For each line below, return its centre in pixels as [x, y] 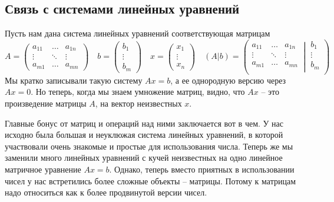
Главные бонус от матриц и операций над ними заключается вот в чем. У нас [144, 123]
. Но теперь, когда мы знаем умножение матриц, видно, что [138, 92]
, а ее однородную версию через [228, 80]
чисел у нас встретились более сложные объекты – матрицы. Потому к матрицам [151, 181]
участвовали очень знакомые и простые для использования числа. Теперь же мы [149, 146]
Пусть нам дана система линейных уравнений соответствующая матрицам [138, 33]
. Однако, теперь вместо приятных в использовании [202, 169]
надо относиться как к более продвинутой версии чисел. [106, 192]
